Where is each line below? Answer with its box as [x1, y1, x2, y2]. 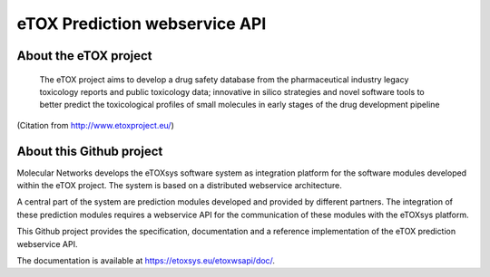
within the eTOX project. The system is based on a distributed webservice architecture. [16, 180, 342, 191]
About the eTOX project [16, 48, 153, 63]
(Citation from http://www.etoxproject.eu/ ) [16, 119, 174, 130]
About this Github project [16, 143, 163, 158]
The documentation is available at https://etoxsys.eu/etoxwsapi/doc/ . [16, 254, 276, 266]
